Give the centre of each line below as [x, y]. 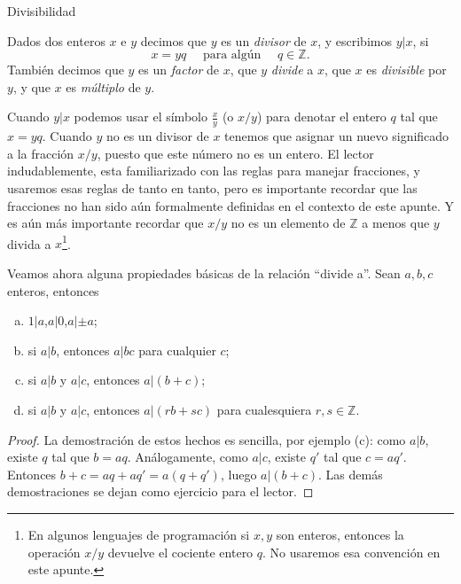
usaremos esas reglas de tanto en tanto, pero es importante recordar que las [212, 187]
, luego [238, 474]
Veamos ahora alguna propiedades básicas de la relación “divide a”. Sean [204, 273]
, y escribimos [355, 40]
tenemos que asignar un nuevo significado [337, 136]
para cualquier [177, 350]
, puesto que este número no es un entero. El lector [235, 153]
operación [54, 552]
